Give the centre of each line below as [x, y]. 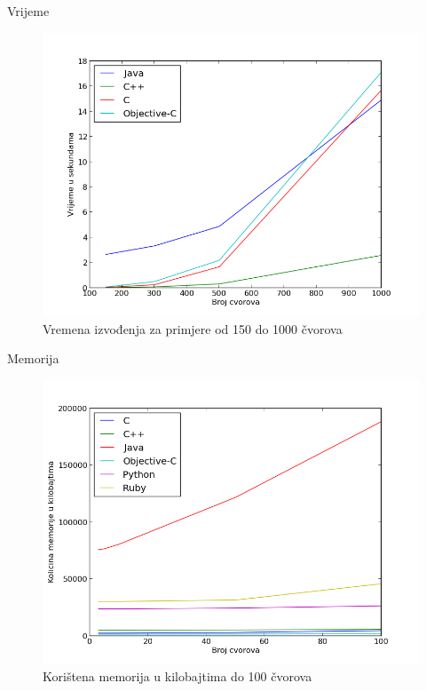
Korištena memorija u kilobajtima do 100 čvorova [177, 676]
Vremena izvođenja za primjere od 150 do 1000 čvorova [193, 328]
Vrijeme [28, 11]
